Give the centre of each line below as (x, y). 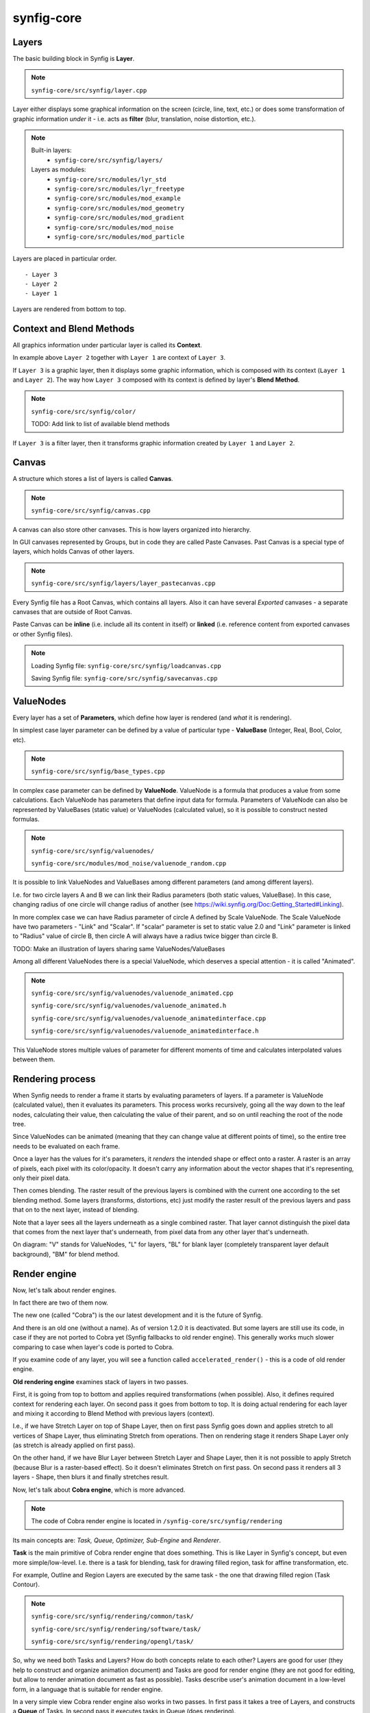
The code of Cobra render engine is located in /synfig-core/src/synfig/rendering (157, 1521)
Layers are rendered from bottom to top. (70, 309)
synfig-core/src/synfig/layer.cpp (89, 90)
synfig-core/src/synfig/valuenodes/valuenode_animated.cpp (133, 993)
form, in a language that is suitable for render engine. (88, 1689)
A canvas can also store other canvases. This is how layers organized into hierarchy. (132, 529)
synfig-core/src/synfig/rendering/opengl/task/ (113, 1641)
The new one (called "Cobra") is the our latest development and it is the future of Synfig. (138, 1315)
